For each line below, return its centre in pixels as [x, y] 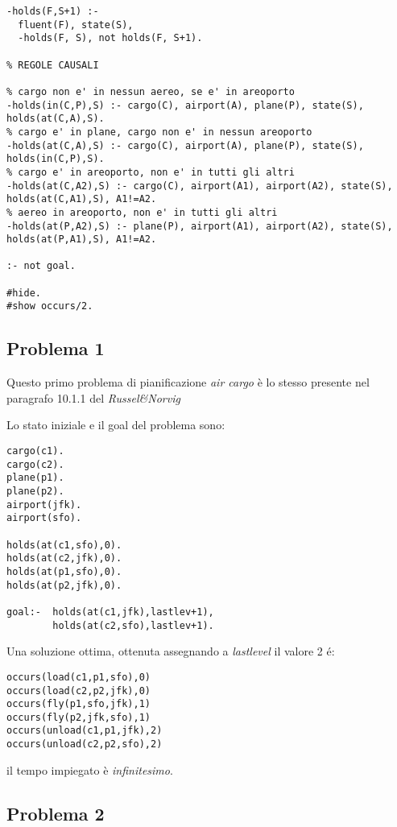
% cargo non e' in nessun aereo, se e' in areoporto [151, 91]
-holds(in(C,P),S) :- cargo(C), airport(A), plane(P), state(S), [185, 105]
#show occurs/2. [50, 306]
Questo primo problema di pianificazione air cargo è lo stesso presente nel [188, 382]
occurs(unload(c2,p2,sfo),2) [85, 744]
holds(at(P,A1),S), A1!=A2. [82, 240]
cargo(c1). [35, 451]
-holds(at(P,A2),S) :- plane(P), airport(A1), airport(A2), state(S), [200, 226]
